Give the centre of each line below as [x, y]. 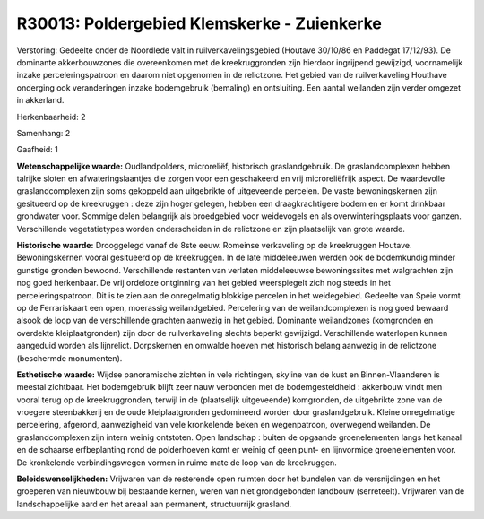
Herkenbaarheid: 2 [51, 117]
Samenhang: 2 [43, 133]
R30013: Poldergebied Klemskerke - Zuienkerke [199, 23]
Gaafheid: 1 [37, 150]
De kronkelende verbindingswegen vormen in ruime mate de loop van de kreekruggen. [177, 463]
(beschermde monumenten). [69, 358]
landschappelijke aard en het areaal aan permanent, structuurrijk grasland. [154, 504]
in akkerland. [40, 100]
